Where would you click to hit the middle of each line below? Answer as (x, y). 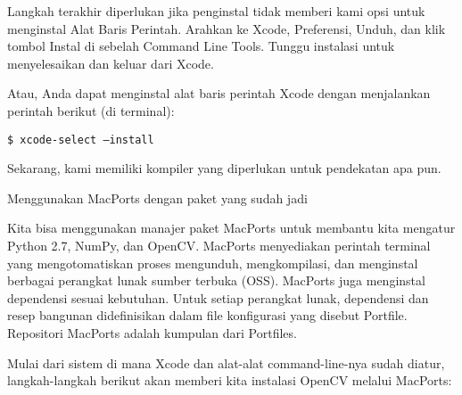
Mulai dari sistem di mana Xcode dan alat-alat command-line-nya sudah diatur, (226, 362)
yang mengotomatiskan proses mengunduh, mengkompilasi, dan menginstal (213, 263)
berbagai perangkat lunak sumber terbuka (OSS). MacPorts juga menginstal (216, 280)
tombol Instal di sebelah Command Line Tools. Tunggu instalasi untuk (201, 46)
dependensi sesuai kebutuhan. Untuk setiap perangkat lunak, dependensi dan (218, 297)
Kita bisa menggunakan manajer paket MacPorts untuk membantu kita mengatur (231, 228)
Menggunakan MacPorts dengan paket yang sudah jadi (157, 197)
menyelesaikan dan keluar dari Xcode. (111, 63)
